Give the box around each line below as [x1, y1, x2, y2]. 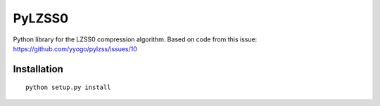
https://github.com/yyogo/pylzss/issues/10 [13, 44, 137, 53]
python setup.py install [25, 84, 111, 91]
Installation [13, 63, 63, 75]
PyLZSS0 [13, 11, 69, 26]
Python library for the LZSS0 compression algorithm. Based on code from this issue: [13, 35, 258, 44]
